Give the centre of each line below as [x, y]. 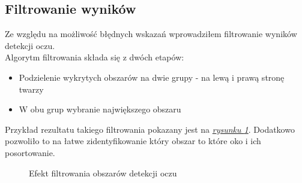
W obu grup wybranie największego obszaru [100, 109]
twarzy [31, 89]
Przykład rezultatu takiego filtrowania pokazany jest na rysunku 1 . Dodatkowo [150, 129]
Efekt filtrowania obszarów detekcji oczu [103, 173]
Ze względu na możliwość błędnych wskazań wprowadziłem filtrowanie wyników [151, 34]
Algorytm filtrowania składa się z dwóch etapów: [95, 57]
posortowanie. [30, 152]
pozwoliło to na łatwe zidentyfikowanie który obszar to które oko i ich [133, 141]
